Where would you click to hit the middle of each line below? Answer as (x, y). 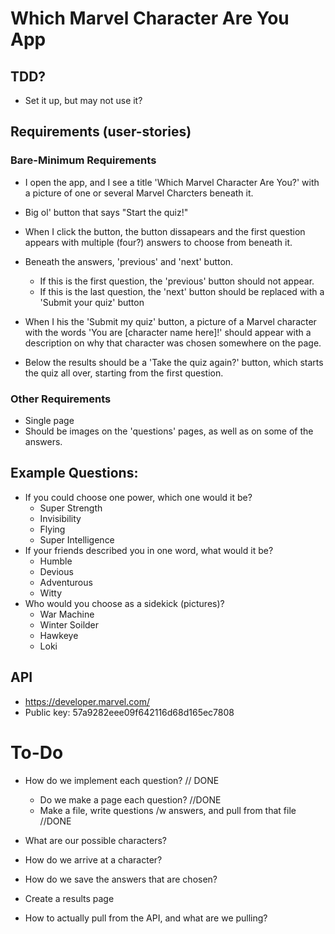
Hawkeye (59, 635)
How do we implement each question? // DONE (122, 780)
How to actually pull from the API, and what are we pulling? (146, 918)
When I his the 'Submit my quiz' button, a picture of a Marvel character (170, 321)
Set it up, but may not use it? (83, 100)
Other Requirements (61, 399)
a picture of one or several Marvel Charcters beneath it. (139, 193)
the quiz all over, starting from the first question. (124, 373)
